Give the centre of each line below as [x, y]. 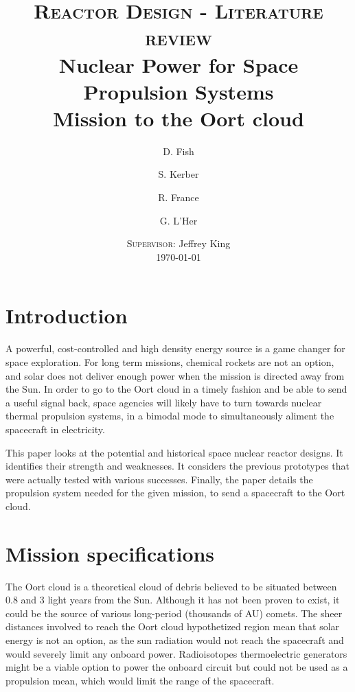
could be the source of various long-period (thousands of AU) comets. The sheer [174, 613]
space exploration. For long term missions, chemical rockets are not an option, [170, 361]
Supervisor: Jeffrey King [179, 243]
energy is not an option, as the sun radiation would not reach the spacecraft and [175, 640]
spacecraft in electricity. [55, 429]
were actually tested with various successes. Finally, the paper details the [159, 479]
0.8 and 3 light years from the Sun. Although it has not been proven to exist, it [173, 600]
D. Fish [179, 151]
